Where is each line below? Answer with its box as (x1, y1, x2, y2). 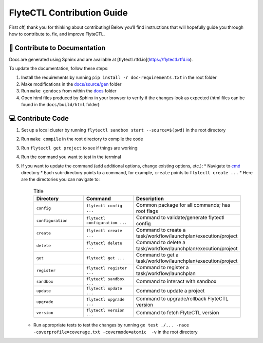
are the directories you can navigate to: (21, 177, 100, 182)
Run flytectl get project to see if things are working (21, 145, 138, 151)
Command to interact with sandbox (136, 278, 217, 285)
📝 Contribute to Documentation (9, 44, 106, 52)
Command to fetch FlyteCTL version (136, 309, 219, 316)
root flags (136, 208, 158, 215)
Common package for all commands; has (136, 202, 231, 209)
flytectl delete (86, 241, 122, 246)
